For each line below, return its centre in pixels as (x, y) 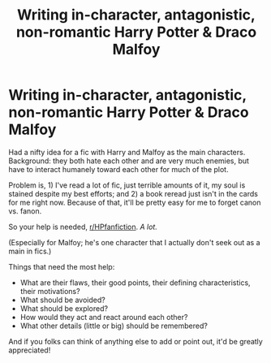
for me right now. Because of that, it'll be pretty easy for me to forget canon (135, 202)
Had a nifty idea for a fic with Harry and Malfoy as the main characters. (127, 152)
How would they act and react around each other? (104, 317)
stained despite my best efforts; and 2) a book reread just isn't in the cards (133, 193)
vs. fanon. (25, 211)
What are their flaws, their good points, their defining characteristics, (135, 283)
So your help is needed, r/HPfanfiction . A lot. (83, 227)
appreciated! (30, 350)
